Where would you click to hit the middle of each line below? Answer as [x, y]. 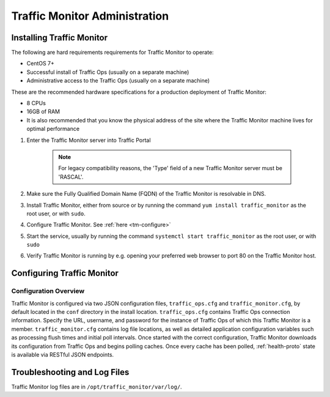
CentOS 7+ [41, 64]
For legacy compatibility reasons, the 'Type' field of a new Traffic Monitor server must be [170, 168]
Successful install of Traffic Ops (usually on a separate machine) [108, 72]
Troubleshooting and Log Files [70, 372]
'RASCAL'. [71, 177]
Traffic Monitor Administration [90, 16]
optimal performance [53, 129]
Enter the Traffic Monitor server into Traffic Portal [89, 140]
